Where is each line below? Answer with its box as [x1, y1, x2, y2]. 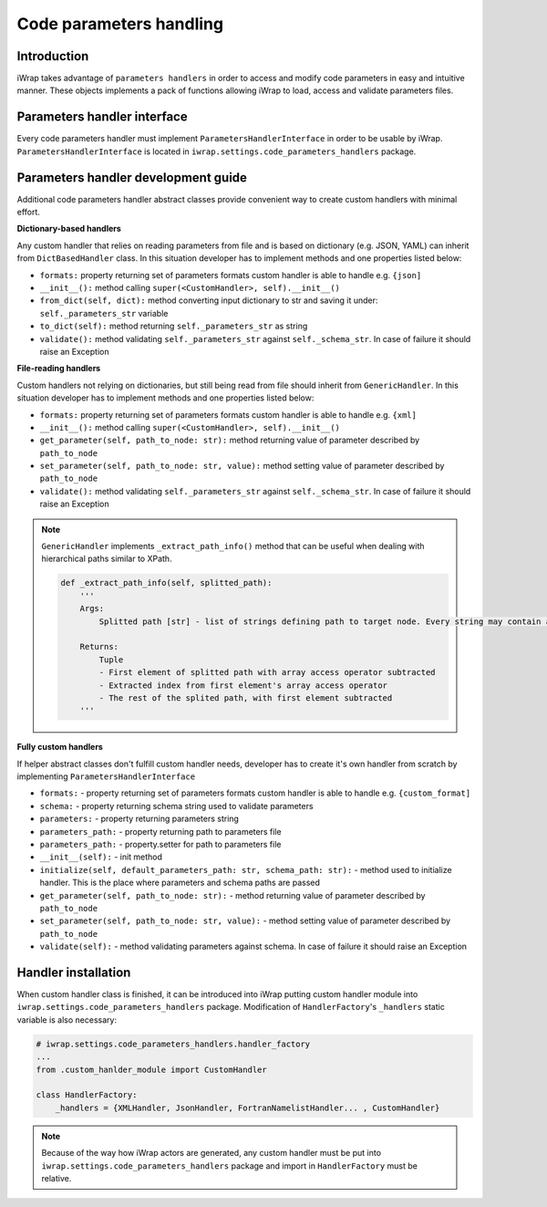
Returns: [79, 641, 119, 652]
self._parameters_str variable [39, 307, 169, 318]
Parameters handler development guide [16, 170, 248, 185]
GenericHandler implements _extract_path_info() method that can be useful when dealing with [41, 541, 425, 552]
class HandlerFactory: [36, 1090, 138, 1100]
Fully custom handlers [16, 742, 104, 753]
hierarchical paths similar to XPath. [41, 553, 172, 565]
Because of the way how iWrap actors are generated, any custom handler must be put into [41, 1148, 382, 1159]
